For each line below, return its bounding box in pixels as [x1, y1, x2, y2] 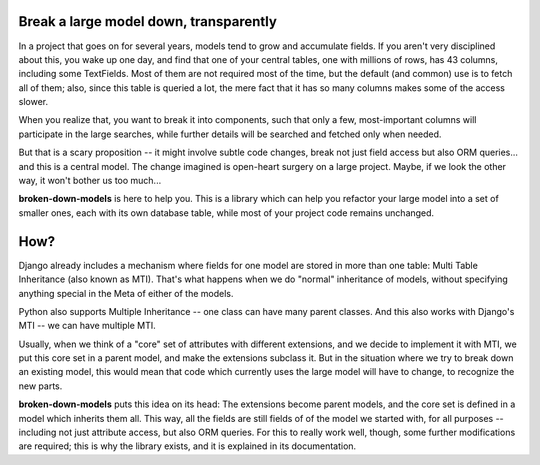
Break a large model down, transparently [18, 13, 277, 30]
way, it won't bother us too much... [18, 175, 162, 187]
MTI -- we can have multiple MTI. [18, 320, 156, 332]
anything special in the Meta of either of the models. [18, 287, 234, 299]
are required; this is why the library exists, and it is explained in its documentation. [18, 440, 357, 452]
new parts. [18, 380, 63, 392]
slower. [18, 96, 49, 108]
